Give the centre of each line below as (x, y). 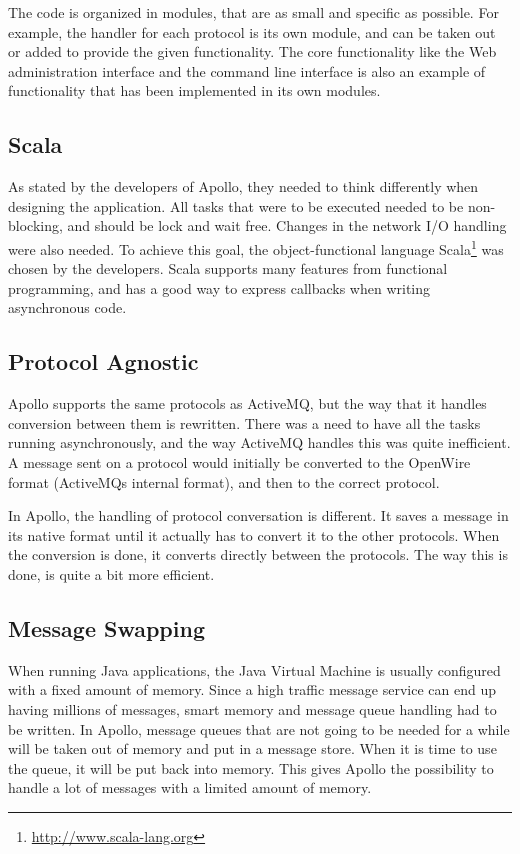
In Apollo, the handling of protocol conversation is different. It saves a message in (258, 515)
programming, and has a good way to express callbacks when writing (219, 287)
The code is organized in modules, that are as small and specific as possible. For (253, 12)
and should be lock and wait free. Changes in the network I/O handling (287, 225)
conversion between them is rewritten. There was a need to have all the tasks (244, 422)
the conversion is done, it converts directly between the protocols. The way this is (258, 554)
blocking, (35, 225)
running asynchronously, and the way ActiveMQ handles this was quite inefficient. (259, 442)
